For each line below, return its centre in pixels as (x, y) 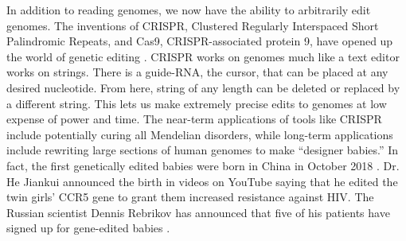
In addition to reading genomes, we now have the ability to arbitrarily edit (189, 10)
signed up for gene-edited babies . (88, 228)
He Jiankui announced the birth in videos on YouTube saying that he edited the (202, 181)
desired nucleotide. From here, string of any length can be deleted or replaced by (203, 87)
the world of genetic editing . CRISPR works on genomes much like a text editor (203, 56)
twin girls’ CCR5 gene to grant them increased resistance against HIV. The (190, 197)
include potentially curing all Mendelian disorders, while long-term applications (200, 134)
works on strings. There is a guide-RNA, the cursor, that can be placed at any (197, 72)
